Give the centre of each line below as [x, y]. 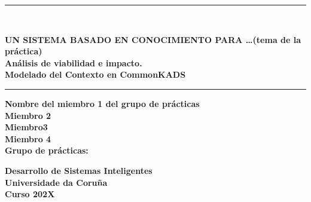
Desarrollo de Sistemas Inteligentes [79, 170]
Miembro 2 [28, 115]
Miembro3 [26, 127]
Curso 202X [30, 194]
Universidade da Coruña [56, 182]
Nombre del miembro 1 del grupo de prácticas [102, 103]
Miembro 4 [28, 138]
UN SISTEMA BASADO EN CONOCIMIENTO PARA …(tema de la [153, 39]
